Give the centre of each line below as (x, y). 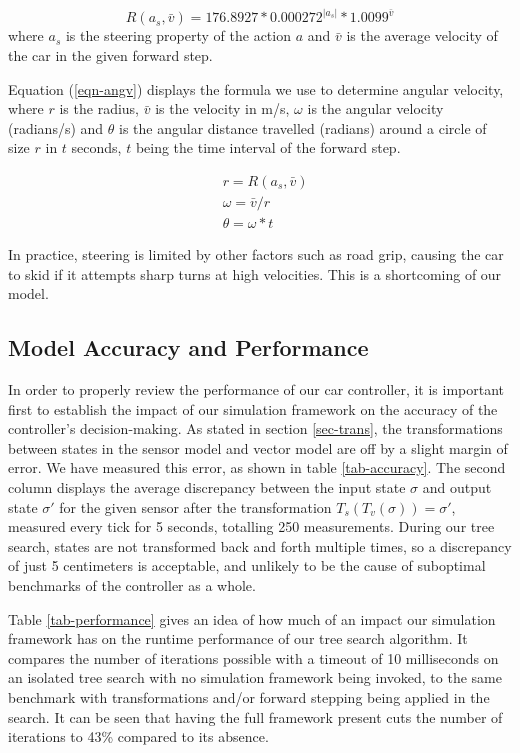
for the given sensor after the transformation (195, 506)
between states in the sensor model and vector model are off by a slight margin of (258, 447)
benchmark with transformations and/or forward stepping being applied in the (249, 696)
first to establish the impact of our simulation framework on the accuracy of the (253, 408)
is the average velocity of (422, 35)
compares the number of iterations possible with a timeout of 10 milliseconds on (253, 657)
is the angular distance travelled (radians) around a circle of (303, 127)
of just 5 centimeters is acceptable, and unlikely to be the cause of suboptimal (247, 565)
